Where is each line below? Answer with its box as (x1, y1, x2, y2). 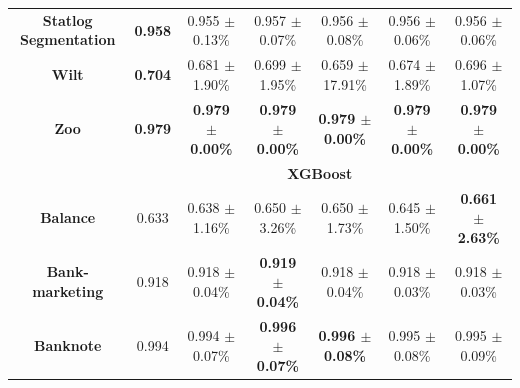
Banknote (34, 335, 102, 356)
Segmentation (19, 29, 116, 50)
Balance (40, 207, 96, 228)
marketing (32, 280, 104, 301)
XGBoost (287, 162, 353, 183)
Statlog (42, 9, 93, 30)
